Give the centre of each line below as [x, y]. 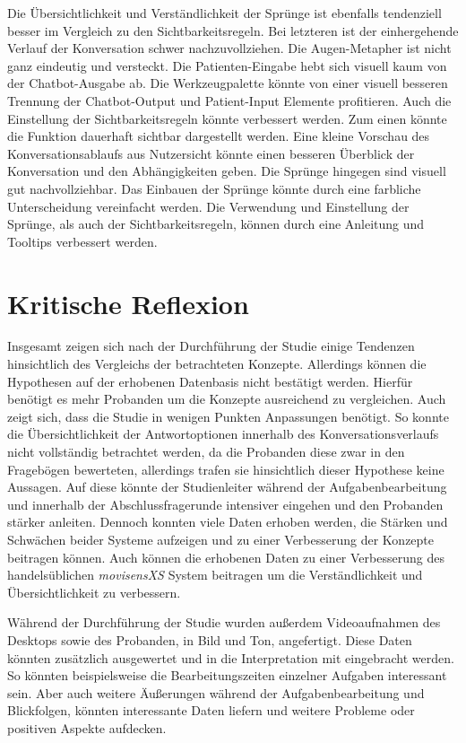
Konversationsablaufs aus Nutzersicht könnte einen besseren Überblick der [211, 153]
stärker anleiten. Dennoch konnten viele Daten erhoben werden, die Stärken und [228, 522]
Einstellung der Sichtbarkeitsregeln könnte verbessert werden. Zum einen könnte [227, 118]
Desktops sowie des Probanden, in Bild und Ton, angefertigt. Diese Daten [210, 639]
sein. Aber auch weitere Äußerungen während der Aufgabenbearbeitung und [216, 692]
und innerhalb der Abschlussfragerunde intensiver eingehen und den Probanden [225, 504]
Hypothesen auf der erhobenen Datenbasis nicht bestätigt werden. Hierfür [210, 381]
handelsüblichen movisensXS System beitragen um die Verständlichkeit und [215, 575]
